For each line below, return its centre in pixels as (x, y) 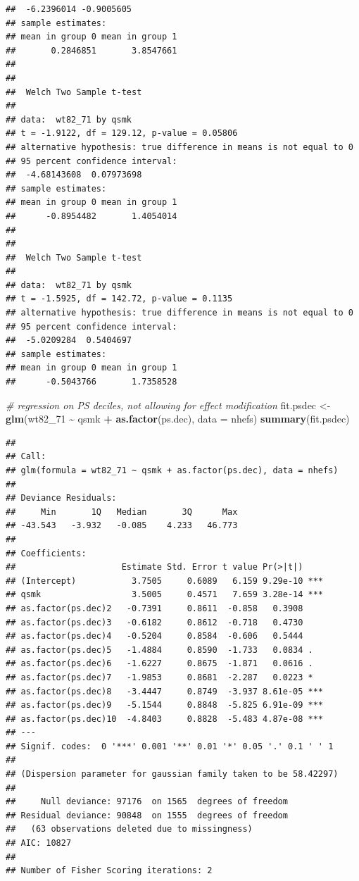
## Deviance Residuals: (61, 498)
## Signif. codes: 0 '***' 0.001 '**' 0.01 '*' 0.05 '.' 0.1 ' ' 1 (170, 746)
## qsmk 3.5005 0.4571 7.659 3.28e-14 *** (165, 595)
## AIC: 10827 (39, 843)
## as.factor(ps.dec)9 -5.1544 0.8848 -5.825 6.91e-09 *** (165, 705)
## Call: (26, 457)
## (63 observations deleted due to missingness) (129, 829)
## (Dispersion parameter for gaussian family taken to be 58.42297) (172, 774)
